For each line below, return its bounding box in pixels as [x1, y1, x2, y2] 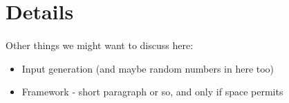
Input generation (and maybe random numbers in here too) [21, 61, 274, 75]
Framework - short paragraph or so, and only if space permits [21, 84, 283, 99]
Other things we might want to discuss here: [6, 37, 194, 52]
